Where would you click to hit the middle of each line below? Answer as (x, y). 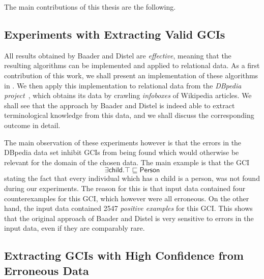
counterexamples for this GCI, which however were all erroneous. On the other (127, 198)
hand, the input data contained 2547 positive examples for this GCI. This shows (128, 208)
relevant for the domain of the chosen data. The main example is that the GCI (127, 162)
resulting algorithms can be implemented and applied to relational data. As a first (132, 65)
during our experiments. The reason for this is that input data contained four (125, 188)
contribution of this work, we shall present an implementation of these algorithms (131, 75)
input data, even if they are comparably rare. (75, 228)
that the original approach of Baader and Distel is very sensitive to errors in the (129, 218)
